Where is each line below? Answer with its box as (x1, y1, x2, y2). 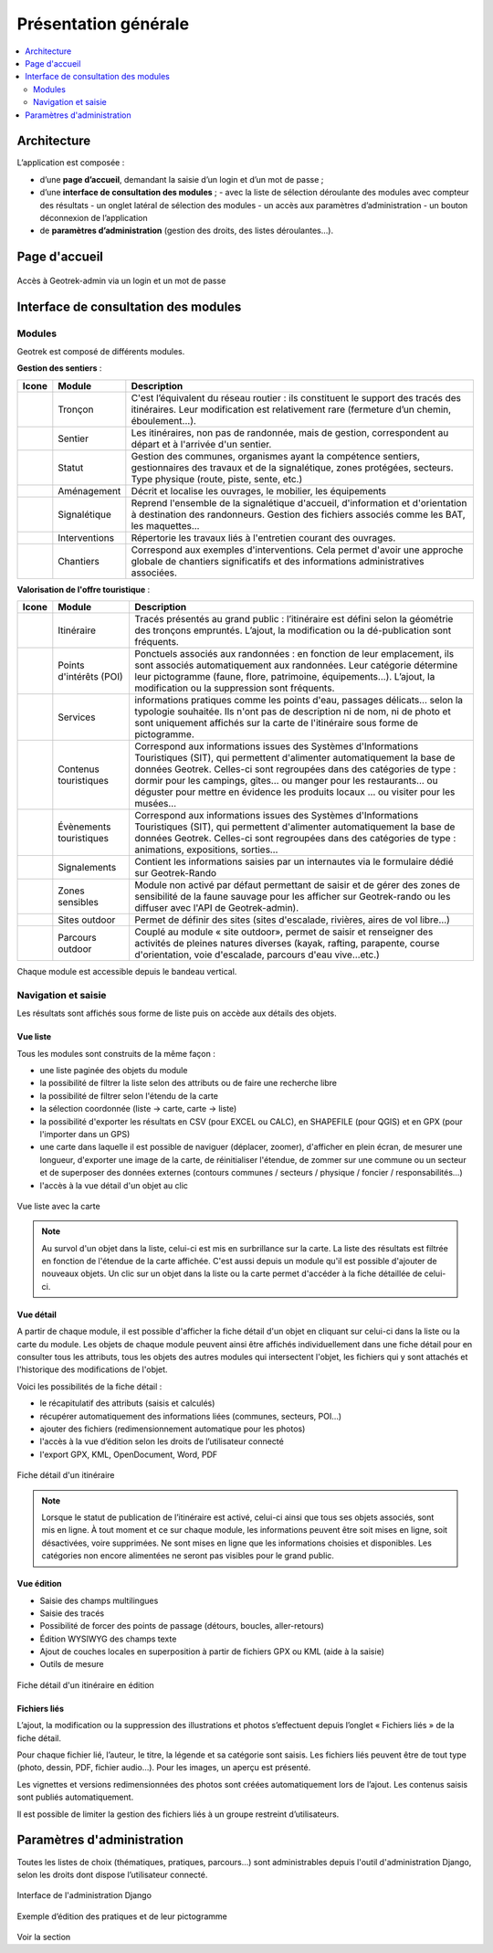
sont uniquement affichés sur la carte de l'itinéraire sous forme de (134, 717, 419, 730)
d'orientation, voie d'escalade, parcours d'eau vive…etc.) (134, 948, 381, 961)
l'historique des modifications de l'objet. (16, 1364, 168, 1375)
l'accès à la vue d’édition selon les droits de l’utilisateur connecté (39, 1436, 285, 1447)
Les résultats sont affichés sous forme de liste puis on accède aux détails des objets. (16, 1008, 337, 1019)
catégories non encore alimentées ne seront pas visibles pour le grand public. (41, 1550, 335, 1561)
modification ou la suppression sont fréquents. (134, 681, 335, 694)
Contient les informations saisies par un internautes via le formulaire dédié (134, 855, 454, 868)
